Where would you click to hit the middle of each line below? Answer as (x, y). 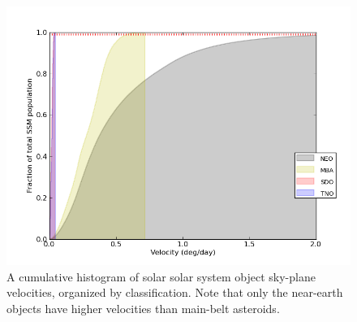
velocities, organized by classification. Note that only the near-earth (175, 292)
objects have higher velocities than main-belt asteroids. (143, 308)
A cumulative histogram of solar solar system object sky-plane (161, 276)
